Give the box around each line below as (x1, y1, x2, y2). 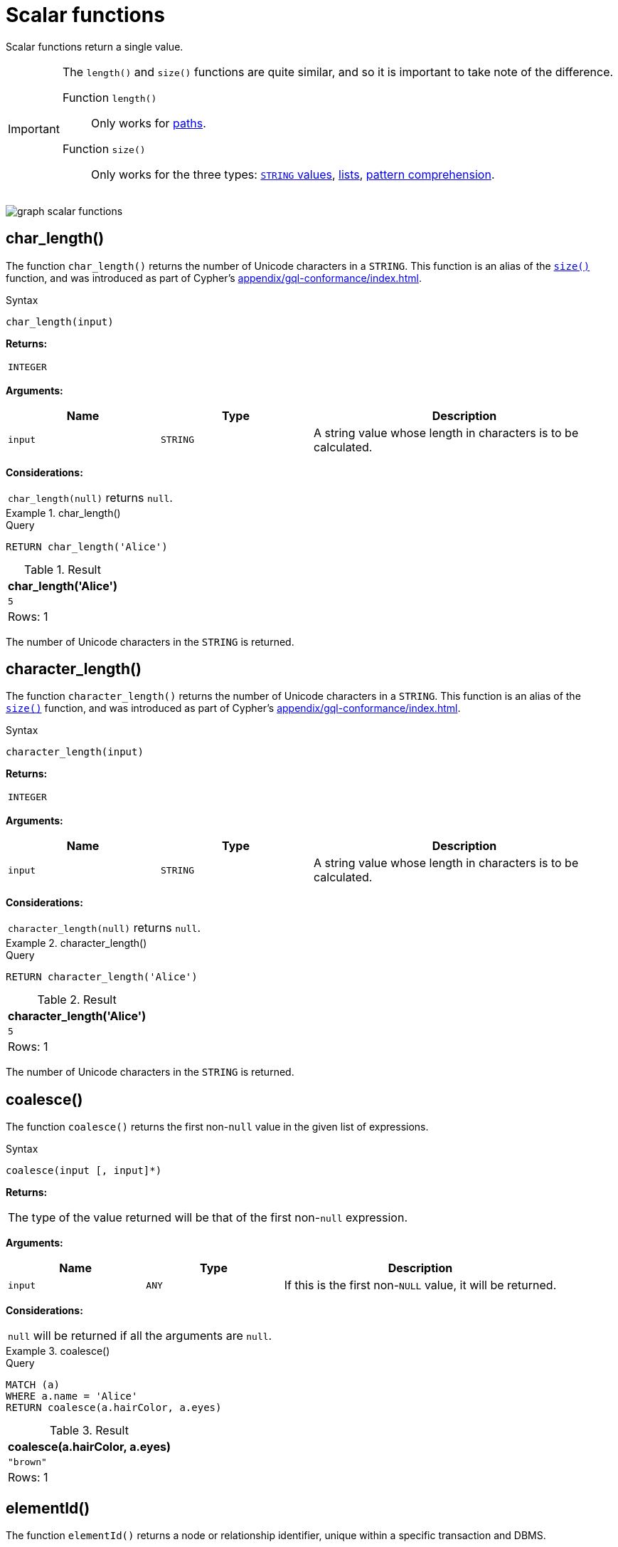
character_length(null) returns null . (8, 921, 201, 935)
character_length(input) (6, 746, 144, 758)
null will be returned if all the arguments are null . (8, 1328, 272, 1343)
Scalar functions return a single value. (6, 40, 183, 53)
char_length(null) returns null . (8, 490, 173, 505)
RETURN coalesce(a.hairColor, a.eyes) (6, 1402, 222, 1414)
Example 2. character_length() (6, 937, 147, 950)
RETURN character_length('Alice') (6, 971, 198, 983)
